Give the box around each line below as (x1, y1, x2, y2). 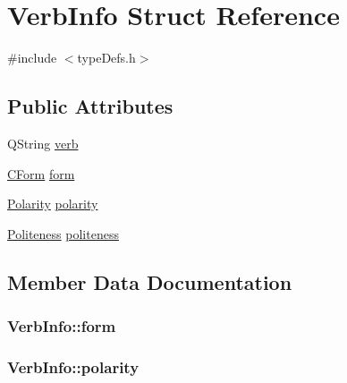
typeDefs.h (77, 48, 136, 67)
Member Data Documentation (7, 268, 292, 295)
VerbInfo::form (7, 315, 116, 336)
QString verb (7, 133, 79, 152)
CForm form (7, 164, 75, 183)
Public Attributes (7, 92, 173, 120)
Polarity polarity (7, 194, 98, 213)
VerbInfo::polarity (7, 355, 140, 378)
